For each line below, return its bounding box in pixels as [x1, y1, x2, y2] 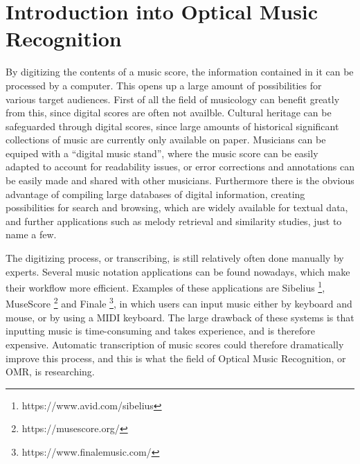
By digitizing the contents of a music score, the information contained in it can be [6, 64, 354, 79]
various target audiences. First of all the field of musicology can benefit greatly [6, 91, 340, 106]
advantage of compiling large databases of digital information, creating [6, 186, 305, 201]
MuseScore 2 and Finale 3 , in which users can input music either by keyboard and [6, 294, 352, 311]
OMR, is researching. [6, 364, 95, 379]
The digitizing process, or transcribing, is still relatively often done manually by [6, 251, 344, 265]
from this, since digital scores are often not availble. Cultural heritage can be [6, 105, 332, 120]
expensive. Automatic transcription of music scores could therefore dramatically [6, 337, 344, 351]
